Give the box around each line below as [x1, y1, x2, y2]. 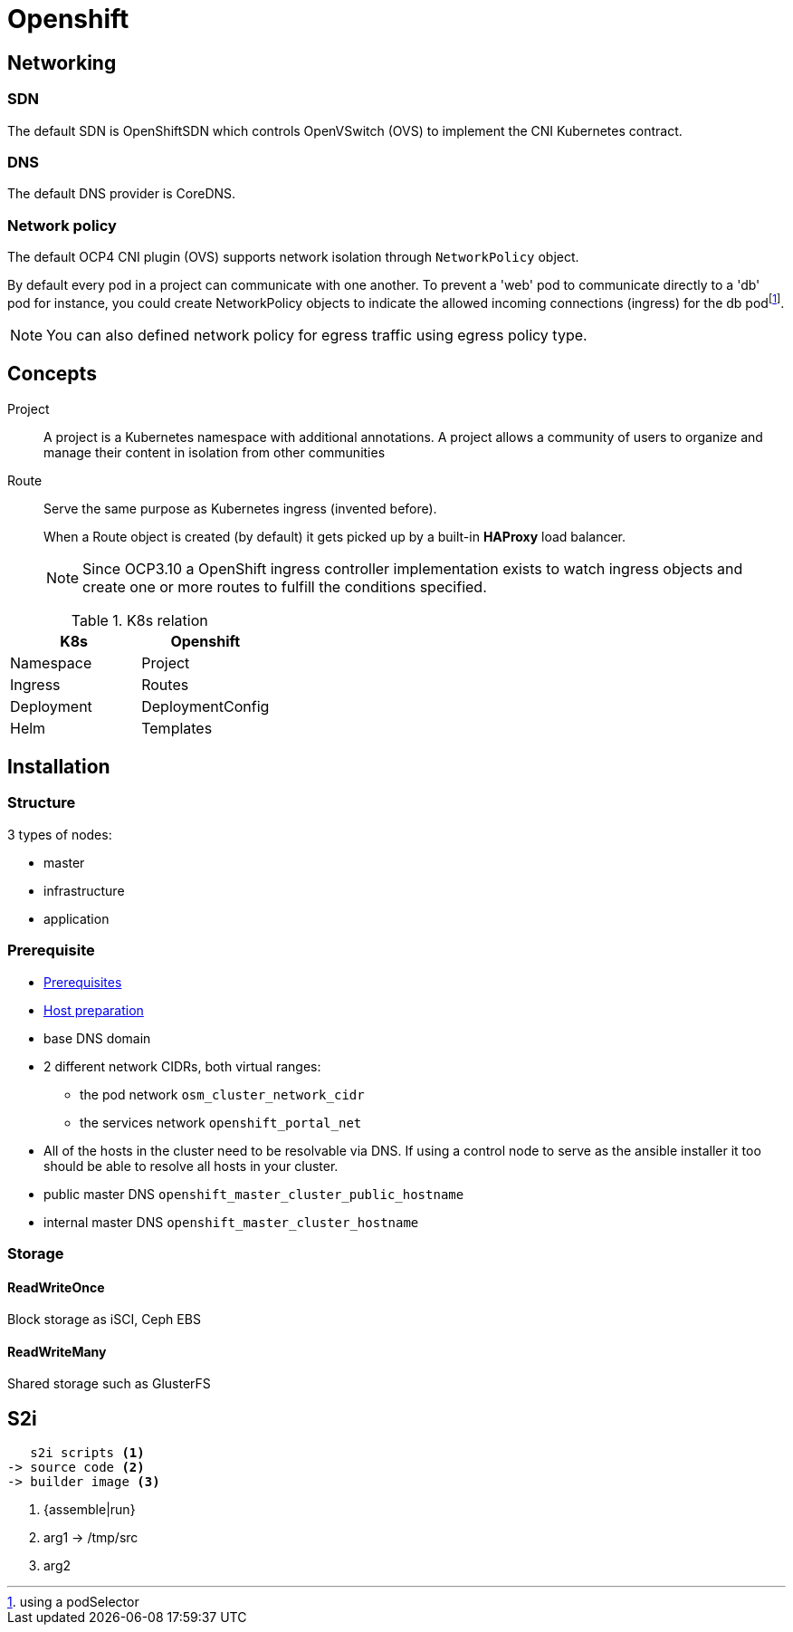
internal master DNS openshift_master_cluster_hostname [43, 1214, 419, 1230]
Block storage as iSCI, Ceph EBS [7, 1311, 201, 1328]
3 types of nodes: [7, 826, 112, 842]
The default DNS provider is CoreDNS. [7, 186, 236, 202]
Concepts [7, 362, 97, 386]
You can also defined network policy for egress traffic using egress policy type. [46, 325, 588, 344]
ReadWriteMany [7, 1343, 107, 1359]
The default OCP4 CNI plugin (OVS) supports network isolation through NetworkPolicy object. [7, 249, 579, 265]
